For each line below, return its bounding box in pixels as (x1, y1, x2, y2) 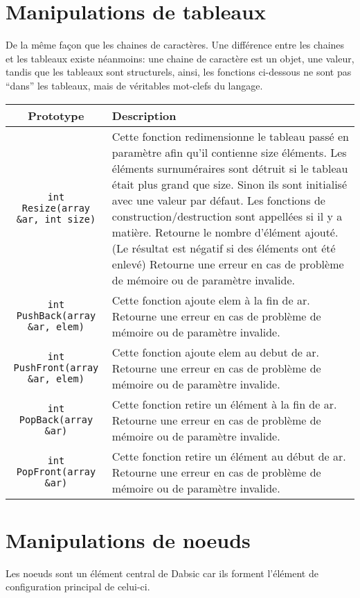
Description (111, 107, 177, 123)
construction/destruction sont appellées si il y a (111, 207, 343, 224)
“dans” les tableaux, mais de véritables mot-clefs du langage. (6, 78, 263, 92)
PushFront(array (13, 362, 99, 373)
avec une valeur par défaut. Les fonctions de (111, 191, 325, 208)
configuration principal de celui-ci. (6, 579, 150, 594)
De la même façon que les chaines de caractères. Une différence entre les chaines (6, 37, 345, 52)
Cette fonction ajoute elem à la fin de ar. (111, 291, 310, 308)
